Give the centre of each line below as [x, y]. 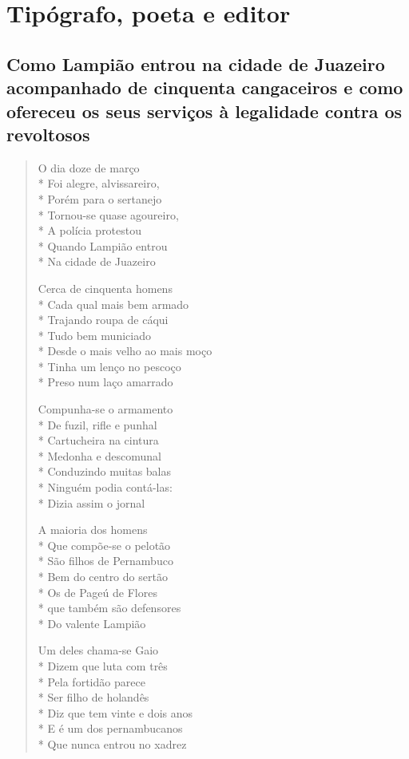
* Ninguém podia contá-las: [105, 487]
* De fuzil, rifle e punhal [97, 424]
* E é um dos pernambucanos [110, 728]
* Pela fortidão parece [91, 681]
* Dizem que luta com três [103, 665]
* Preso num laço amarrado [105, 382]
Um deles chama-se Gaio [98, 650]
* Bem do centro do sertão [103, 576]
